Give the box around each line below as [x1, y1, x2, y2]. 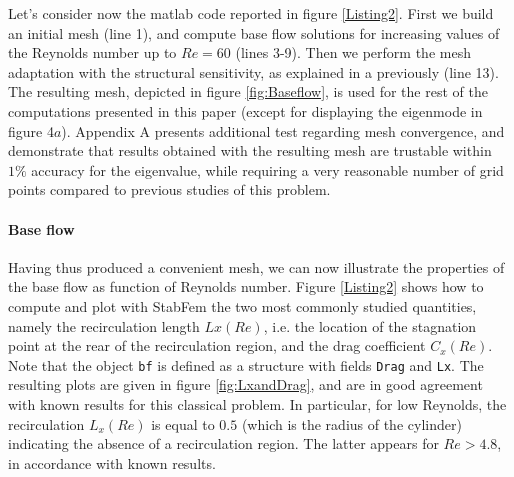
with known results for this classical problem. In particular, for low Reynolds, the [8, 393, 507, 414]
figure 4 [8, 120, 54, 141]
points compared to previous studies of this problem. [8, 179, 331, 200]
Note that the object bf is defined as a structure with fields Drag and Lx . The [8, 354, 484, 375]
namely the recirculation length [8, 315, 200, 336]
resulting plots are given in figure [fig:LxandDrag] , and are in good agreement [8, 374, 483, 395]
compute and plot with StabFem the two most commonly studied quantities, [8, 295, 477, 316]
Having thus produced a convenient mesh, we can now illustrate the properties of [8, 256, 505, 277]
